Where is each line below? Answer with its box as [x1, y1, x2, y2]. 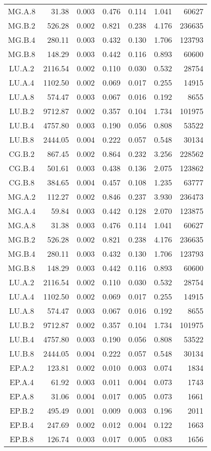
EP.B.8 [9, 433, 34, 445]
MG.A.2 [8, 191, 36, 202]
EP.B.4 [9, 419, 34, 430]
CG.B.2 [8, 148, 35, 159]
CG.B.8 [8, 177, 35, 188]
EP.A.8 [9, 391, 34, 402]
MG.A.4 [8, 205, 36, 216]
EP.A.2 [9, 362, 34, 373]
